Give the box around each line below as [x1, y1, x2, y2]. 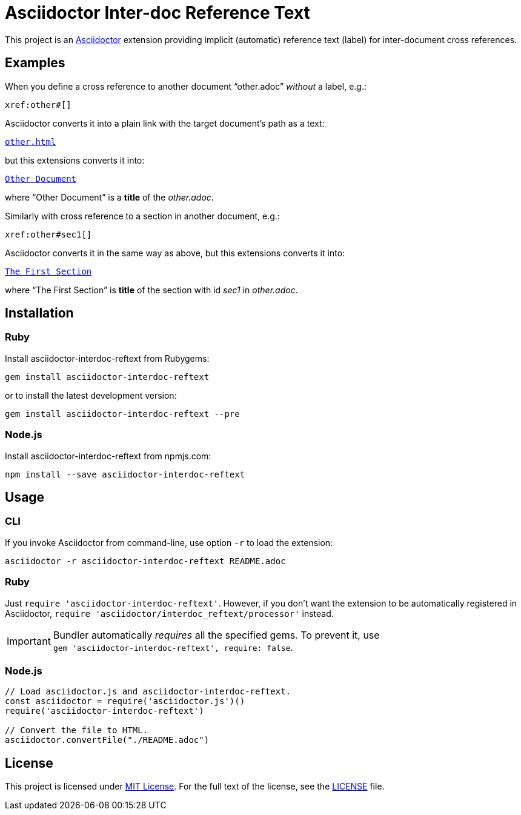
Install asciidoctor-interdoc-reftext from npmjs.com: [5, 450, 211, 461]
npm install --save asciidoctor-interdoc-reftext [5, 469, 245, 479]
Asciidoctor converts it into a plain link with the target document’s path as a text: [5, 118, 325, 128]
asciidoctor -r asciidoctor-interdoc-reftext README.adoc [5, 556, 286, 566]
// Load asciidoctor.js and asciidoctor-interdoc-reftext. [5, 687, 291, 697]
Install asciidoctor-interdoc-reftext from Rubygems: [5, 353, 210, 364]
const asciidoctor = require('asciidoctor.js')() [5, 696, 245, 707]
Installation [5, 305, 74, 321]
